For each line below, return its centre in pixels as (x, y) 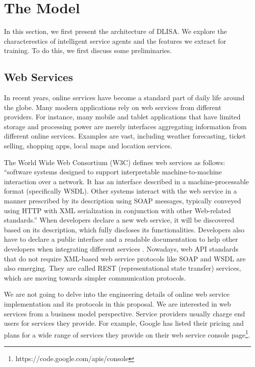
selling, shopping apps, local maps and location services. (88, 146)
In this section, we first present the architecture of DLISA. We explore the (115, 31)
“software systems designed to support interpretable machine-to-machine (113, 172)
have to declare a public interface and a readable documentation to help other (121, 239)
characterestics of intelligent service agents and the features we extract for (115, 41)
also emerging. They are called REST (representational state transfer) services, (123, 268)
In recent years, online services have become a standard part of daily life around (124, 98)
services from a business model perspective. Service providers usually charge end (125, 313)
